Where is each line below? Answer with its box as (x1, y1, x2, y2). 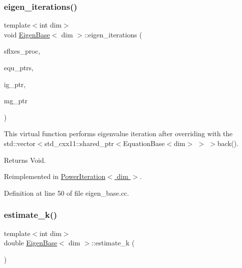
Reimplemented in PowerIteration (4, 171, 106, 181)
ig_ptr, (4, 79, 26, 89)
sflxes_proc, (4, 46, 40, 56)
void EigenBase (4, 29, 50, 39)
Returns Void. (4, 154, 46, 165)
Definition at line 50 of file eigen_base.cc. (4, 187, 129, 198)
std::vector (4, 138, 35, 148)
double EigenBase (4, 238, 58, 248)
